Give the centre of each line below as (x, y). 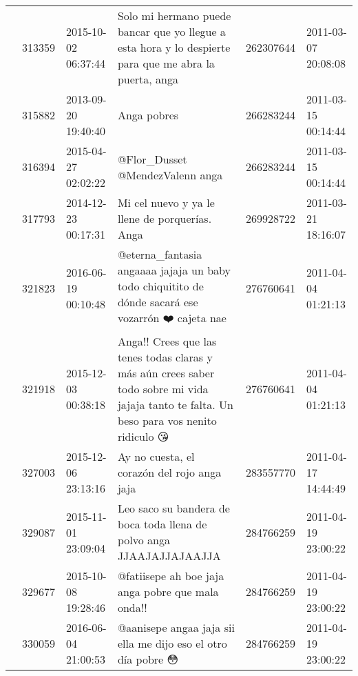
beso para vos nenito (167, 420)
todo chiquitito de (160, 286)
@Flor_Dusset (152, 159)
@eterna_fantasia (160, 254)
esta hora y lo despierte (174, 47)
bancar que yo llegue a (171, 31)
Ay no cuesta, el (156, 456)
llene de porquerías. (165, 218)
